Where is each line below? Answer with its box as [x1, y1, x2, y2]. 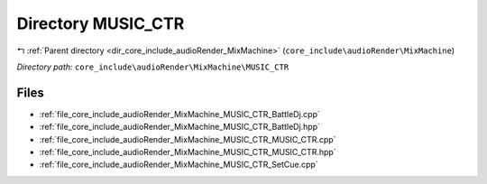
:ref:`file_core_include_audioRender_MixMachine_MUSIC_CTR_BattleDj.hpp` [39, 122, 320, 133]
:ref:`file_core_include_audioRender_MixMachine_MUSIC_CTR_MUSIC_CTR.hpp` [39, 147, 337, 158]
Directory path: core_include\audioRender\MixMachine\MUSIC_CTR [16, 61, 289, 72]
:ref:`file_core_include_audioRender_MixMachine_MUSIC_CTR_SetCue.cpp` [39, 159, 319, 170]
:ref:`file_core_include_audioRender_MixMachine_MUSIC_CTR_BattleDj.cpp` [39, 108, 320, 119]
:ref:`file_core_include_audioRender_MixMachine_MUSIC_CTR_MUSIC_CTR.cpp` [39, 133, 336, 144]
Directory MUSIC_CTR [16, 14, 185, 33]
